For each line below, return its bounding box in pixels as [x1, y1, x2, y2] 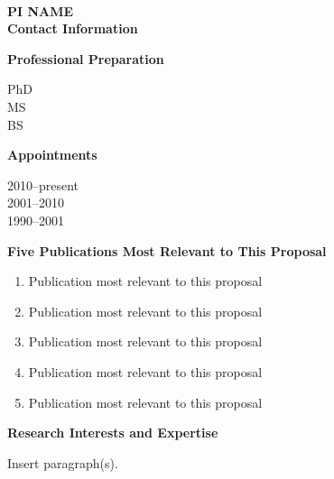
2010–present [7, 175, 79, 194]
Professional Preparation [7, 49, 164, 68]
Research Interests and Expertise [7, 423, 218, 442]
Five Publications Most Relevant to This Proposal [7, 241, 327, 260]
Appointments [7, 145, 97, 164]
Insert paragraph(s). [7, 453, 118, 472]
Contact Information [7, 19, 138, 38]
